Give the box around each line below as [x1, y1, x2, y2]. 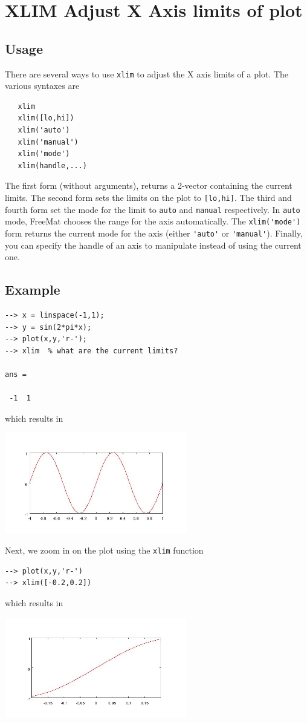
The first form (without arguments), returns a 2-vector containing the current [5, 179, 292, 192]
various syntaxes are [5, 79, 80, 92]
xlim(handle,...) [18, 161, 88, 170]
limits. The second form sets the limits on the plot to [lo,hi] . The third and [5, 191, 292, 203]
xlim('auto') [18, 126, 70, 135]
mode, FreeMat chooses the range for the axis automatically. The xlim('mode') [5, 215, 301, 227]
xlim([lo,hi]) [18, 114, 74, 123]
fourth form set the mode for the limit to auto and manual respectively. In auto [5, 203, 300, 215]
